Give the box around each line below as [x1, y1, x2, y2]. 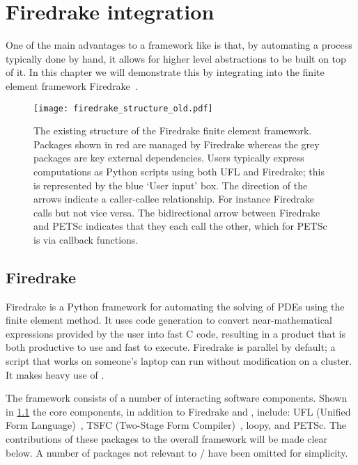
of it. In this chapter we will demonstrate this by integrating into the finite [6, 65, 325, 79]
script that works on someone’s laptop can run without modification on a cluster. [6, 354, 352, 368]
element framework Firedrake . [6, 78, 138, 93]
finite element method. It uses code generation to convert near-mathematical [6, 313, 332, 327]
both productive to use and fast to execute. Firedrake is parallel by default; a [6, 340, 336, 354]
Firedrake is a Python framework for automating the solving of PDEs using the [6, 299, 345, 313]
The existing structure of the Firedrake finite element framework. [33, 123, 312, 138]
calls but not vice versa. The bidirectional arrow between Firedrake [33, 205, 320, 219]
